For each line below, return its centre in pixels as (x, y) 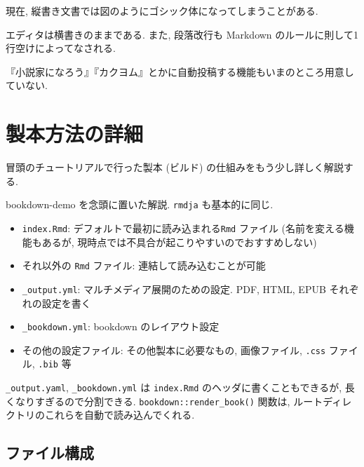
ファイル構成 (50, 453)
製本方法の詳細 (75, 134)
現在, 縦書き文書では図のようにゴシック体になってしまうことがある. (162, 11)
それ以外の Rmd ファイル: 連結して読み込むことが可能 (144, 265)
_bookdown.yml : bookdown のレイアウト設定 (121, 326)
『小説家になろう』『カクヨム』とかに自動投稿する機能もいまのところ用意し (180, 71)
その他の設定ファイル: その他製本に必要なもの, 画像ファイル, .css (174, 350)
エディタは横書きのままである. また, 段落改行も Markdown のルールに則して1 (182, 34)
